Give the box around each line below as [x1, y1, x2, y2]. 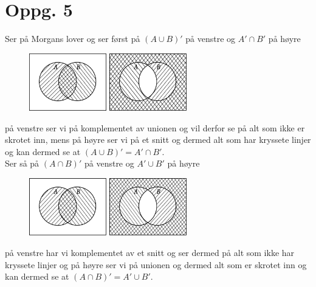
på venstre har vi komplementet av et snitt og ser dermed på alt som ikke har [5, 246, 295, 258]
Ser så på [5, 157, 39, 170]
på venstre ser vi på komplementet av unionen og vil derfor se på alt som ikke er [5, 121, 305, 134]
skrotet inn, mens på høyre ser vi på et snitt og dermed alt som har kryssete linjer [5, 133, 311, 146]
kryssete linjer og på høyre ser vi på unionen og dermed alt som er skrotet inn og [5, 258, 307, 271]
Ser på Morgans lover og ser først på [5, 32, 140, 45]
